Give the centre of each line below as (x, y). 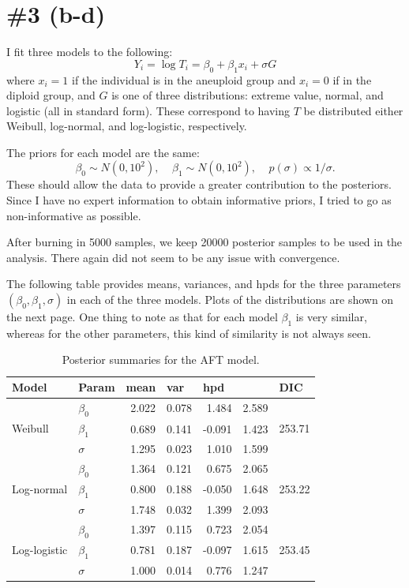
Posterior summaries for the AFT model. (161, 360)
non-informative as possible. (74, 215)
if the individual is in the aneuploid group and (184, 79)
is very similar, (331, 317)
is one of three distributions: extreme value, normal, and (248, 95)
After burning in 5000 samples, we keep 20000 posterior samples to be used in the (204, 242)
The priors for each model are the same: (103, 152)
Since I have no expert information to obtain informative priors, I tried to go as (199, 200)
